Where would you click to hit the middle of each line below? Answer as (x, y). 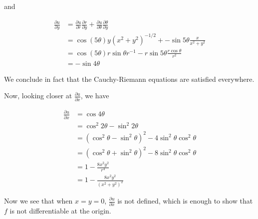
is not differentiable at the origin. (60, 211)
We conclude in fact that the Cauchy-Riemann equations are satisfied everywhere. (129, 79)
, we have (95, 96)
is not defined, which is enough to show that (185, 201)
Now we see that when (38, 201)
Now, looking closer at (38, 96)
